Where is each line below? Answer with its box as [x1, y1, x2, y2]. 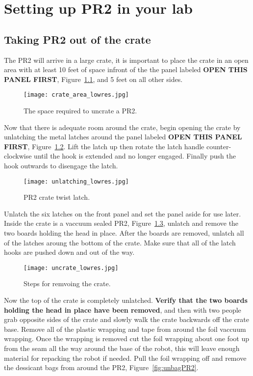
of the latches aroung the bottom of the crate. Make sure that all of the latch [4, 237, 236, 247]
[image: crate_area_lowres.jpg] [24, 91, 129, 99]
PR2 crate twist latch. [24, 192, 90, 202]
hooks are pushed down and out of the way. [4, 247, 135, 257]
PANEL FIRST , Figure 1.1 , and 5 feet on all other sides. [4, 74, 183, 84]
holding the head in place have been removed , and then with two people [4, 304, 241, 315]
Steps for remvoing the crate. [24, 278, 111, 289]
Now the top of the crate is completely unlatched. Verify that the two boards [4, 295, 248, 305]
